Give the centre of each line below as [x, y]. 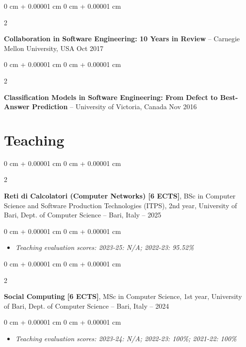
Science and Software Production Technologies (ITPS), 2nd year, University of [121, 205]
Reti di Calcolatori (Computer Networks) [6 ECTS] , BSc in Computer [120, 196]
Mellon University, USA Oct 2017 [54, 48]
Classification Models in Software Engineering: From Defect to [111, 97]
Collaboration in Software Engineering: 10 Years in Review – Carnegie [122, 39]
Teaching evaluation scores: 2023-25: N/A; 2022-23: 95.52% [105, 247]
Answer [17, 107]
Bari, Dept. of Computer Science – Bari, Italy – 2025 [83, 215]
